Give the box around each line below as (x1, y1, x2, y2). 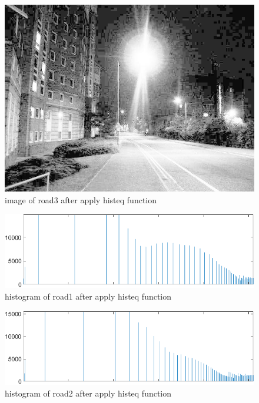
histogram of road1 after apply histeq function (5, 290, 172, 302)
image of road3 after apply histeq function (5, 193, 157, 206)
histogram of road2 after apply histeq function (5, 387, 172, 399)
